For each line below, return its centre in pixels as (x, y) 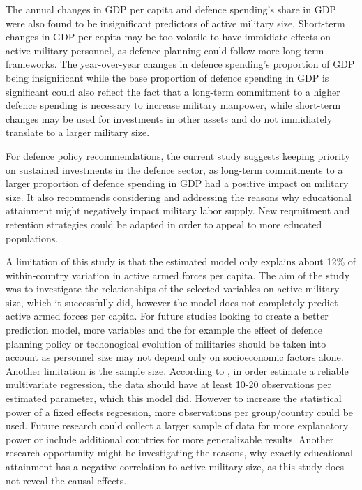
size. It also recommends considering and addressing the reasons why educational (179, 196)
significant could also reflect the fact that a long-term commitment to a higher (173, 91)
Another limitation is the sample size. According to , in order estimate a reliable (177, 370)
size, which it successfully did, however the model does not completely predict (172, 302)
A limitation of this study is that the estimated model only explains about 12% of (181, 261)
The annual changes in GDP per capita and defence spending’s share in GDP (171, 9)
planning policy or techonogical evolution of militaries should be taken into (166, 343)
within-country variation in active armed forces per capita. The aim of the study (178, 275)
